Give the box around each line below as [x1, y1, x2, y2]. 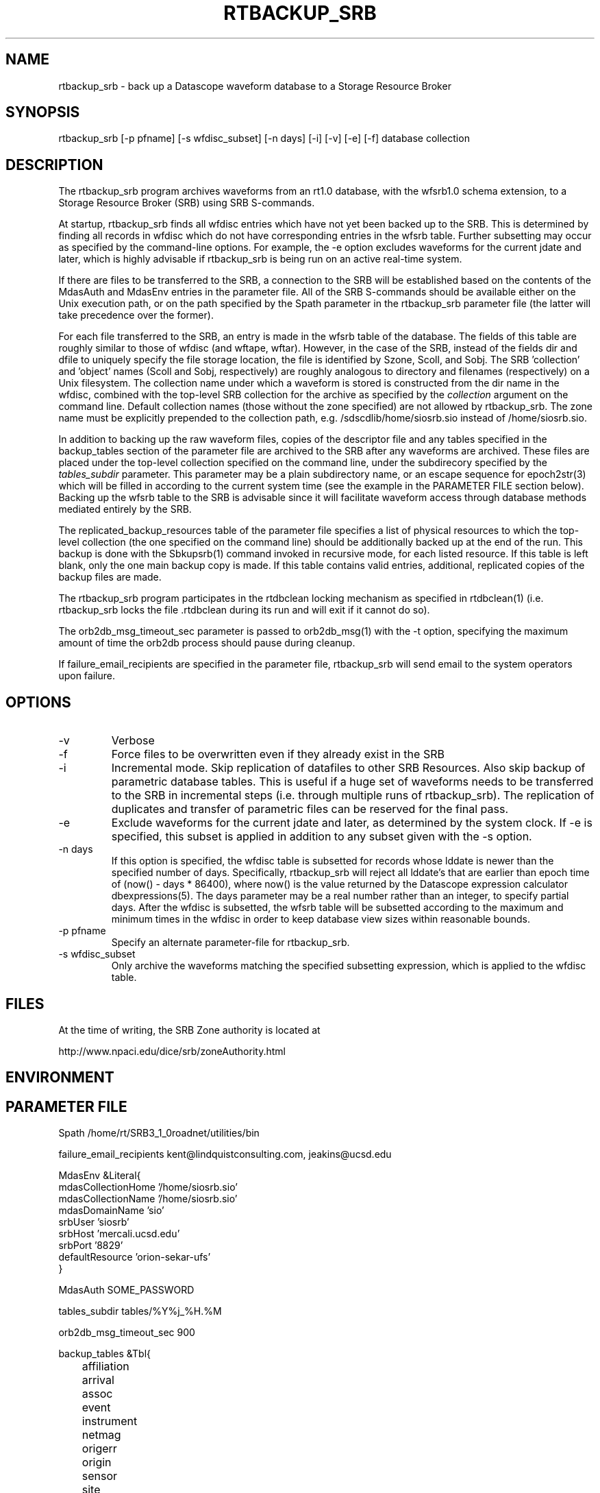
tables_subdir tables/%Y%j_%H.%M [58, 1305, 222, 1318]
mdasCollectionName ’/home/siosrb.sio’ [58, 1193, 238, 1205]
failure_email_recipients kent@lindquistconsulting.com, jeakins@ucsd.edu [58, 1148, 392, 1161]
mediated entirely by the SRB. [58, 503, 192, 515]
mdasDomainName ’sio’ [58, 1204, 164, 1217]
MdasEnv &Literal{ [58, 1169, 141, 1182]
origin [82, 1455, 112, 1470]
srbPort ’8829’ [58, 1239, 123, 1252]
